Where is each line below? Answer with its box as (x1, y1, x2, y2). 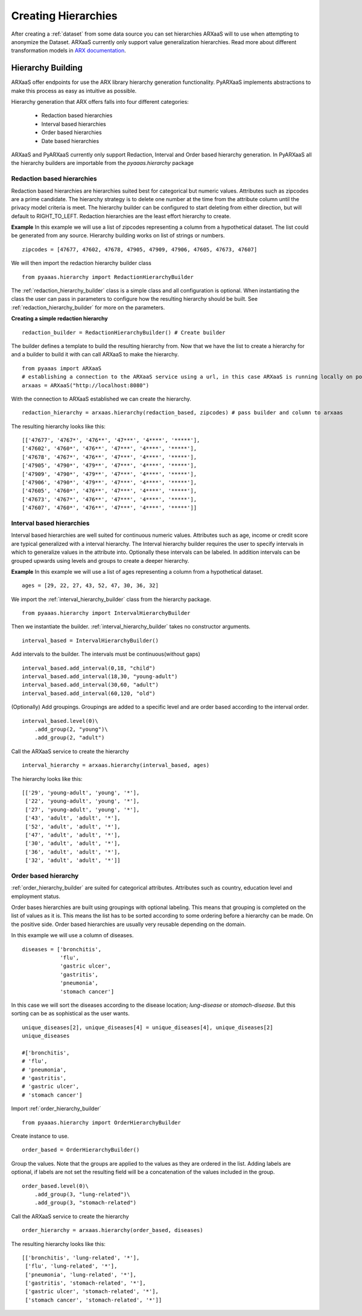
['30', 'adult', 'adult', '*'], (25, 840, 121, 847)
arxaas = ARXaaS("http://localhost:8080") (22, 382, 150, 389)
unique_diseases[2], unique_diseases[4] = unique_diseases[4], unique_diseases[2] (22, 1024, 273, 1031)
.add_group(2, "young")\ (34, 726, 108, 733)
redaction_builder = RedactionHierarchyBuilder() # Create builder (22, 329, 226, 336)
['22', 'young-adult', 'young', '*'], (25, 798, 140, 804)
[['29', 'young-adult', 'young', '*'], (22, 789, 140, 796)
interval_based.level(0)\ (22, 717, 99, 724)
